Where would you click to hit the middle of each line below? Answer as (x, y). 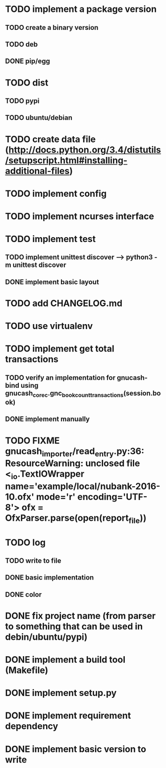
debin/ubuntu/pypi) (46, 637)
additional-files (37, 171)
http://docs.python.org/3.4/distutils (85, 150)
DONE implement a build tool (65, 660)
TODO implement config (56, 194)
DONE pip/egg (28, 61)
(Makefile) (27, 670)
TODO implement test (51, 239)
